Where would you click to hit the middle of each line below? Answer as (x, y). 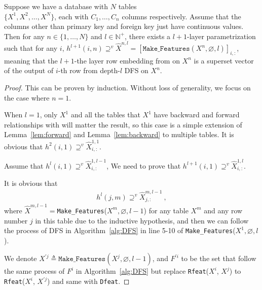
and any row (223, 210)
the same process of (34, 271)
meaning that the (31, 60)
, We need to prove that (144, 165)
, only (49, 115)
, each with (71, 16)
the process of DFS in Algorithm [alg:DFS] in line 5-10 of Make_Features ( (120, 230)
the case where (27, 97)
